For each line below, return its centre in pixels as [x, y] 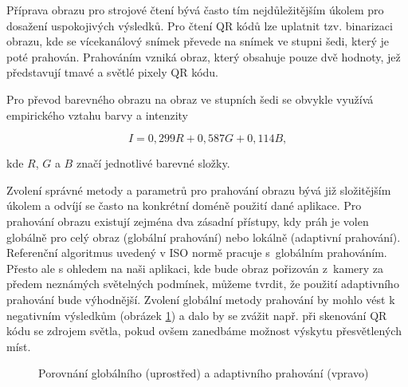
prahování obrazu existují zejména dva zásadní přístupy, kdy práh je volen [188, 221]
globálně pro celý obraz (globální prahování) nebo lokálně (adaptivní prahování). [204, 237]
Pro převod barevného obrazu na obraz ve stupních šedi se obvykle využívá [190, 99]
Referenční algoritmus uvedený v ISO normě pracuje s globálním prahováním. [197, 253]
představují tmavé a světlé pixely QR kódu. [112, 72]
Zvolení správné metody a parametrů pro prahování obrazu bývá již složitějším [199, 190]
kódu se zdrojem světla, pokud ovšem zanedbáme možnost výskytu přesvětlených [204, 331]
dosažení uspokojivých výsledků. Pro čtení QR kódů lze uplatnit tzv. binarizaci [200, 25]
